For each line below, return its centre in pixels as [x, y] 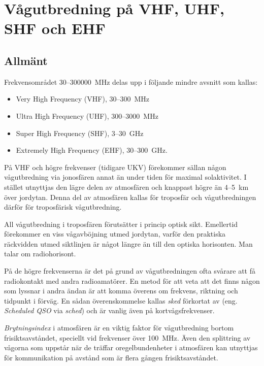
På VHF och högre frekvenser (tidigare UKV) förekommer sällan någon [115, 167]
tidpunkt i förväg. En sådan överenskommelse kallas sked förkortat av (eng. [121, 300]
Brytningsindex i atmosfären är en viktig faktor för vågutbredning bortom [119, 328]
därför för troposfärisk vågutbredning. [63, 207]
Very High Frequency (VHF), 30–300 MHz [83, 99]
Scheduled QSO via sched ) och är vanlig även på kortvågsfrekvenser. [109, 310]
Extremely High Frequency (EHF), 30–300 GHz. [92, 150]
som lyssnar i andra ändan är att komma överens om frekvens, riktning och [121, 291]
